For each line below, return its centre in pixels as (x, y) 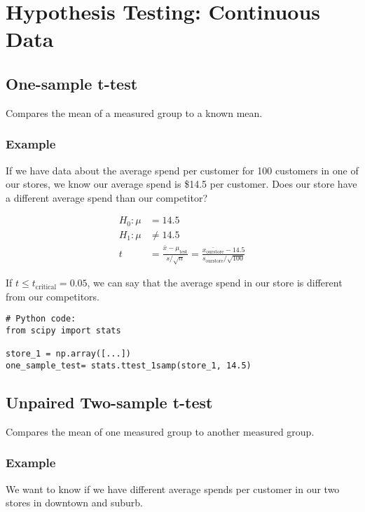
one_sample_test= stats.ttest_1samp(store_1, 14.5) (129, 365)
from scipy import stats (63, 331)
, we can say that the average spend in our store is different (215, 283)
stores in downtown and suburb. (74, 503)
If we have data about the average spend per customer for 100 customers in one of (182, 170)
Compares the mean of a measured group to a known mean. (134, 112)
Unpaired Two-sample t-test (109, 402)
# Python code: (41, 319)
